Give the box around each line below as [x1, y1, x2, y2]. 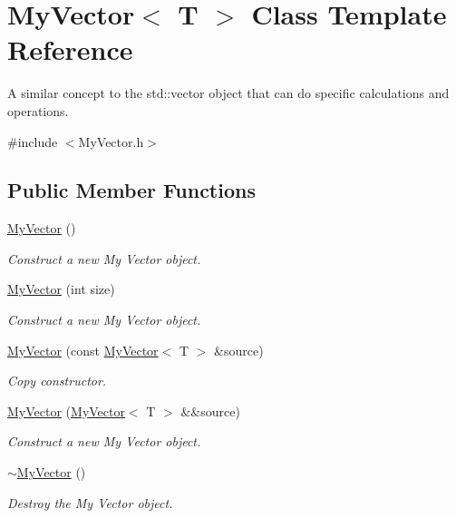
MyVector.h [78, 132, 144, 151]
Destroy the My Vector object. [7, 493, 173, 512]
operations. [7, 101, 69, 120]
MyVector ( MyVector [7, 401, 125, 420]
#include [7, 132, 58, 151]
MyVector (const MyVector [7, 340, 159, 359]
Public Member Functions [7, 176, 256, 204]
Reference [7, 31, 133, 68]
